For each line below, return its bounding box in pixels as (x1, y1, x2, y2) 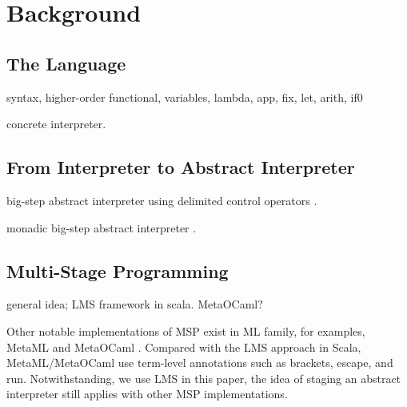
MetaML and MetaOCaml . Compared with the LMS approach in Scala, (6, 338, 361, 355)
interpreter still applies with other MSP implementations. (6, 385, 288, 402)
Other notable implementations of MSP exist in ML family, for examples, (6, 322, 365, 339)
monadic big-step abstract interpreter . (6, 219, 197, 236)
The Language (6, 50, 126, 75)
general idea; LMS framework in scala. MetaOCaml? (6, 296, 263, 312)
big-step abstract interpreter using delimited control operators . (6, 191, 317, 208)
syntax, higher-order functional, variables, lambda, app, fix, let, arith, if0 (6, 88, 363, 105)
